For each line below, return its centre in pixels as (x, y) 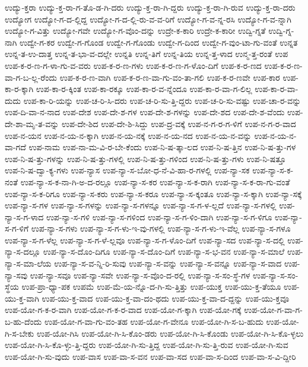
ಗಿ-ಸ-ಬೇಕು (20, 333)
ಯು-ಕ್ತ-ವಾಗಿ (22, 298)
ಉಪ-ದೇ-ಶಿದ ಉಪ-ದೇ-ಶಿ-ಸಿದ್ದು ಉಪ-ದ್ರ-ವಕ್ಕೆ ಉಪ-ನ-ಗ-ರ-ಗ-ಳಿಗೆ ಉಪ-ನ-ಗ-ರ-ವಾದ (179, 123)
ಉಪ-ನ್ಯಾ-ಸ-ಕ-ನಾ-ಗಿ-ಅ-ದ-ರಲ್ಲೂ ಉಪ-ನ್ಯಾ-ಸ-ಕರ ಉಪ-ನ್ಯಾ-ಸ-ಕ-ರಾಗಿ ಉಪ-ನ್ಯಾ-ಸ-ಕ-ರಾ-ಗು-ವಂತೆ (155, 181)
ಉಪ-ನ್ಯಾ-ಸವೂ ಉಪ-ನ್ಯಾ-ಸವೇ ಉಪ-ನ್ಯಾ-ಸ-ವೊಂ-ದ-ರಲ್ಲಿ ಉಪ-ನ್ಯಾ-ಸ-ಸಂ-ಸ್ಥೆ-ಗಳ (140, 275)
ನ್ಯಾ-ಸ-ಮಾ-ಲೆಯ (28, 263)
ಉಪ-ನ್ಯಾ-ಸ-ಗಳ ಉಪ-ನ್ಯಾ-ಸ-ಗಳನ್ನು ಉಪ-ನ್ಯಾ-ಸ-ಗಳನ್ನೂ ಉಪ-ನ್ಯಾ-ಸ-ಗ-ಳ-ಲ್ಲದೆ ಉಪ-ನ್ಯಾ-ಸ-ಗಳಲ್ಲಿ (141, 205)
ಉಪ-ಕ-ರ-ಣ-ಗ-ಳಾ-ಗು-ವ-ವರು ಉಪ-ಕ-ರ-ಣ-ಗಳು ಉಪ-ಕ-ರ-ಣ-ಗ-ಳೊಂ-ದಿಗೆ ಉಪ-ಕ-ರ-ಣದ (133, 65)
